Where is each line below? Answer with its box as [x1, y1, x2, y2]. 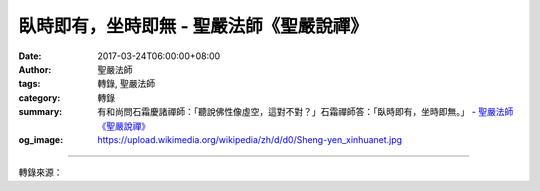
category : [18, 91, 61, 104]
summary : [18, 106, 63, 118]
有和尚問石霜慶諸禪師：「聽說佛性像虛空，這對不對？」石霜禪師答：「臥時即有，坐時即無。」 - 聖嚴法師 [97, 106, 514, 118]
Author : [18, 63, 52, 75]
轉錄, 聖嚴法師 [97, 78, 155, 90]
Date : [18, 50, 42, 62]
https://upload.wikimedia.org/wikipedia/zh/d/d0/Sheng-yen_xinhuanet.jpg [97, 133, 403, 145]
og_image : [18, 133, 64, 145]
